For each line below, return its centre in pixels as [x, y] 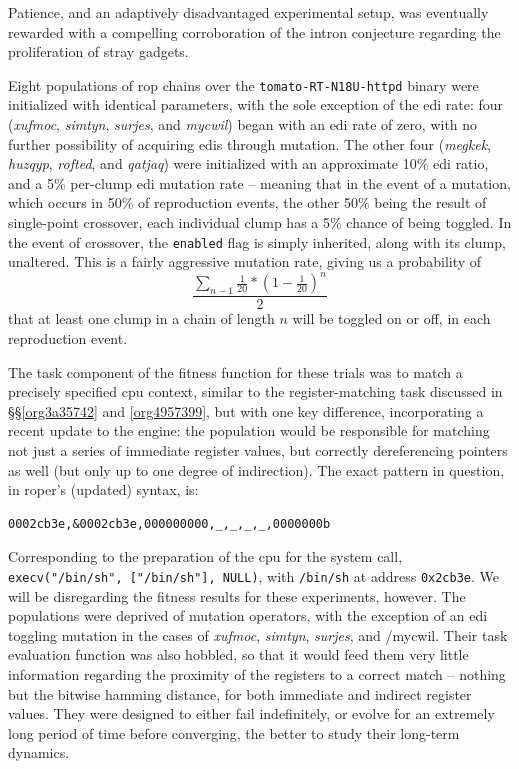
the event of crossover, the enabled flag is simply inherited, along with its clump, [257, 241]
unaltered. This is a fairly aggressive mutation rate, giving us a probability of [245, 261]
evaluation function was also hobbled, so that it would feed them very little [238, 654]
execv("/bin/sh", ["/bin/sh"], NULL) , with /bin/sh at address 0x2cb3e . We [254, 575]
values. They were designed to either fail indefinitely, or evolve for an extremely [251, 713]
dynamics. [39, 752]
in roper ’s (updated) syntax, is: [103, 489]
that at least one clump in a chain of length [141, 318]
